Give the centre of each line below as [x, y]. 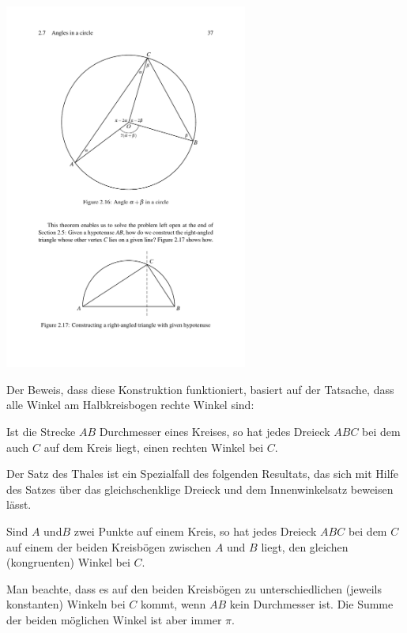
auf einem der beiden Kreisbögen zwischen [109, 546]
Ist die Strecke [41, 431]
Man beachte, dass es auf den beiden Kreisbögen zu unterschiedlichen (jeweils [194, 588]
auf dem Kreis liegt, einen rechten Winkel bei [154, 447]
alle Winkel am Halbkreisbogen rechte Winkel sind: [130, 405]
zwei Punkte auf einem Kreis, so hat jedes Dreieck [195, 531]
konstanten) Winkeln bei [66, 604]
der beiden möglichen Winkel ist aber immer [114, 619]
